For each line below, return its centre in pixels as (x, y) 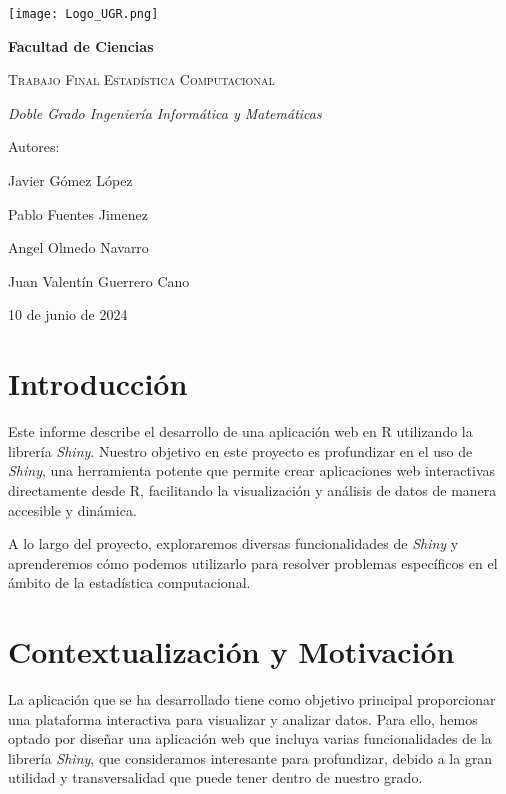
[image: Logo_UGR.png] (83, 14)
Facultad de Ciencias (81, 45)
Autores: (34, 146)
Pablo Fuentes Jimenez (78, 213)
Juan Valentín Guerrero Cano (99, 280)
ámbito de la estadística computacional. (129, 582)
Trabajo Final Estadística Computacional (141, 79)
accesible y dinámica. (72, 509)
